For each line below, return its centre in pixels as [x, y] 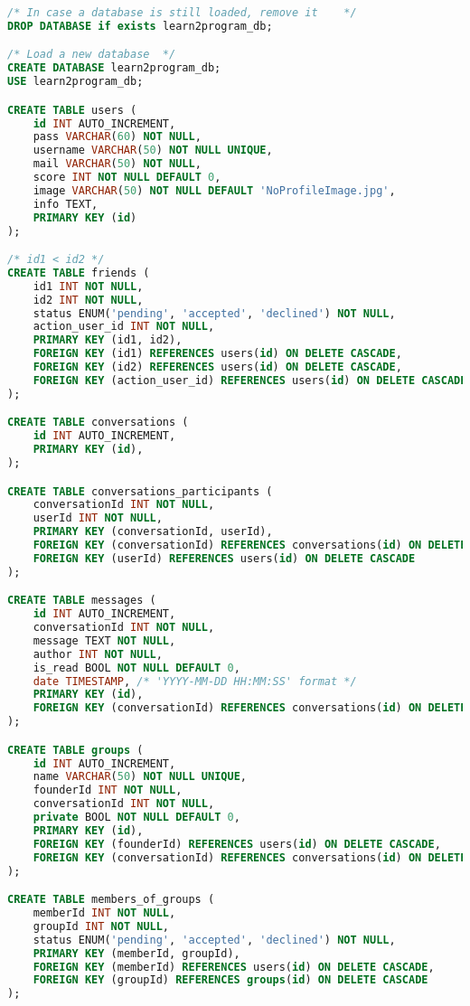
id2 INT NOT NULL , [88, 300]
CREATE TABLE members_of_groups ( [111, 900]
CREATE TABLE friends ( [79, 273]
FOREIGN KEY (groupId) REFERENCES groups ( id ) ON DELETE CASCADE [230, 980]
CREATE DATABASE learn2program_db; [114, 68]
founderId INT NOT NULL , [108, 790]
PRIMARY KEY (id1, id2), [108, 340]
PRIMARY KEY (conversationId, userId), [153, 532]
